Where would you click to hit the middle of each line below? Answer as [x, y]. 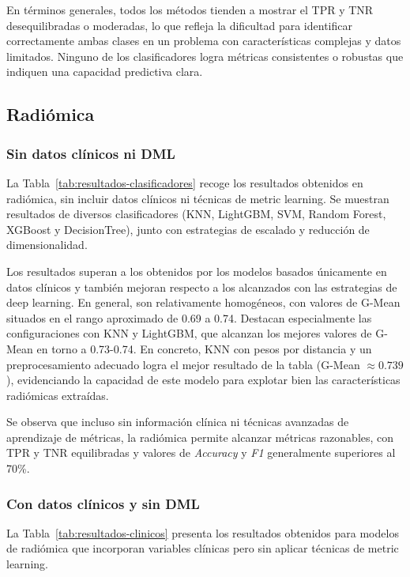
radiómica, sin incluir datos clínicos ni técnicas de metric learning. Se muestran [198, 198]
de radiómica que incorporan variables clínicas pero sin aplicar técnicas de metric [203, 548]
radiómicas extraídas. [58, 395]
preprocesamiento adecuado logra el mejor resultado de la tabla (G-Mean [183, 364]
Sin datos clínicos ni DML [91, 153]
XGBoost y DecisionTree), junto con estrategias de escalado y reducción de [188, 229]
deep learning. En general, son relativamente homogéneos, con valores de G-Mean [203, 302]
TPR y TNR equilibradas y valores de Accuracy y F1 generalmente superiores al [201, 453]
